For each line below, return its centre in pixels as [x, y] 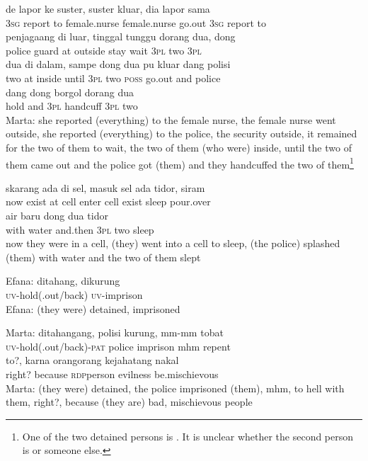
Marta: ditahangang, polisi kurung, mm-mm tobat [115, 332]
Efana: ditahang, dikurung [63, 281]
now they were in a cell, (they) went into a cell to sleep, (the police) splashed [173, 243]
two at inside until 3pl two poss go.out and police [113, 78]
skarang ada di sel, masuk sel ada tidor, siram [105, 187]
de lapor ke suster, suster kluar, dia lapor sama [108, 8]
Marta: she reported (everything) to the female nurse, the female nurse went [171, 119]
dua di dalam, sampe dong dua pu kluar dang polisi [118, 64]
